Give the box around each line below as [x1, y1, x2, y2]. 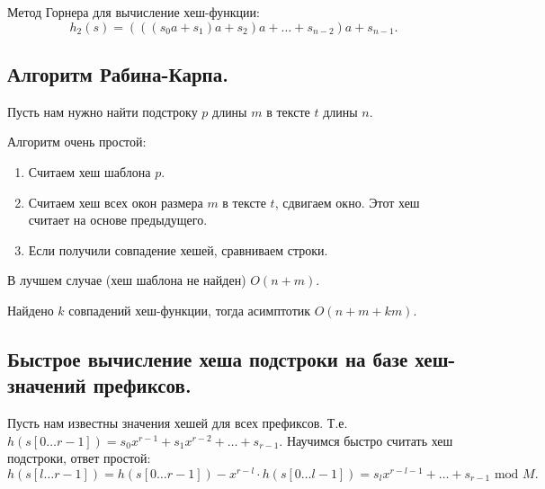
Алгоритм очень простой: [7, 132, 147, 151]
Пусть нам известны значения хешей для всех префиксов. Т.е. [7, 413, 348, 432]
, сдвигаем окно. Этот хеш [274, 192, 420, 211]
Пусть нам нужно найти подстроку [7, 102, 198, 120]
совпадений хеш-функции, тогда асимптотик [68, 300, 311, 319]
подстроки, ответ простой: [7, 449, 151, 467]
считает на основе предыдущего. [28, 210, 208, 229]
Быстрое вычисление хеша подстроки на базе [7, 344, 408, 372]
